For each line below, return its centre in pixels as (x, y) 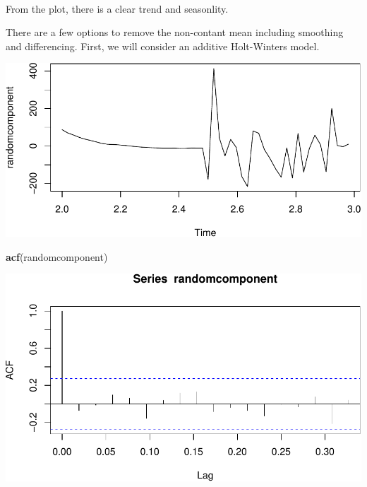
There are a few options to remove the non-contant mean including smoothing (175, 32)
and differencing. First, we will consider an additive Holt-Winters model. (163, 46)
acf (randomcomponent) (57, 256)
